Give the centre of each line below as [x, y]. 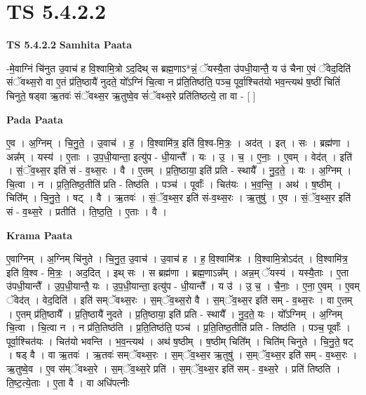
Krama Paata [39, 235]
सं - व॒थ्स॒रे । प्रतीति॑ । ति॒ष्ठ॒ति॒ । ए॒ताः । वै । [87, 212]
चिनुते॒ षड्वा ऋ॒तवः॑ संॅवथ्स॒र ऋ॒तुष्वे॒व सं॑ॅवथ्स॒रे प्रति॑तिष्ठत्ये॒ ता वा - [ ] [131, 95]
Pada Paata [35, 119]
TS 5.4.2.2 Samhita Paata [69, 45]
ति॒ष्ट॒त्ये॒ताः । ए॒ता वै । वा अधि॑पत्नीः [68, 382]
